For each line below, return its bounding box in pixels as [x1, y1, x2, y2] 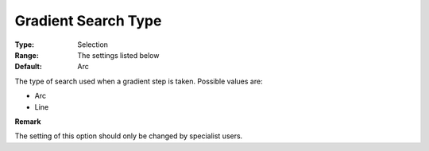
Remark [14, 116, 41, 126]
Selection [77, 40, 109, 49]
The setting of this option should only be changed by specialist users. [14, 131, 243, 141]
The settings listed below [77, 50, 160, 60]
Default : [14, 62, 43, 72]
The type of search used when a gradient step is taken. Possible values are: [14, 76, 263, 86]
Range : [14, 50, 39, 60]
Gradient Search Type [14, 12, 162, 29]
